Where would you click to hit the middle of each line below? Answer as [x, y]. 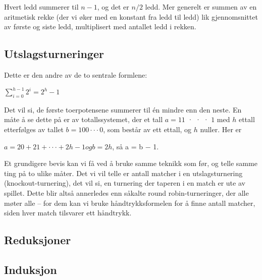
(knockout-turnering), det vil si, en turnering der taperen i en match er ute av [125, 183]
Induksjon [31, 269]
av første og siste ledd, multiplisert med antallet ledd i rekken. [100, 26]
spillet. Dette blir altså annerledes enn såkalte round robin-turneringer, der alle [126, 193]
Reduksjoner [38, 240]
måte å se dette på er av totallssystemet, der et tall [84, 119]
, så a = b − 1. [136, 146]
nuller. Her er [221, 129]
